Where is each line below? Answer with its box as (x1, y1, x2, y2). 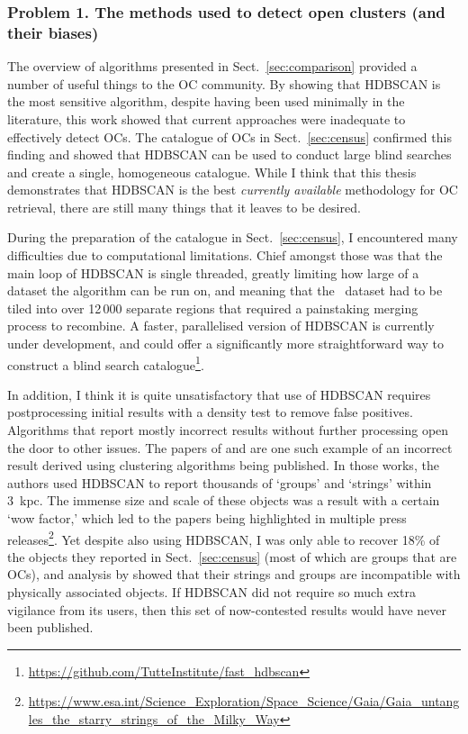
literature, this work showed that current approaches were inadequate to (7, 109, 406, 128)
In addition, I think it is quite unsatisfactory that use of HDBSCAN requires (7, 385, 431, 403)
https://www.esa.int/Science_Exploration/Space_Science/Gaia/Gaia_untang (28, 692, 460, 711)
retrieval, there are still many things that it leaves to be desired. (7, 197, 361, 216)
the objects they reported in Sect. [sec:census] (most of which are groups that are (7, 547, 457, 566)
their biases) (7, 21, 99, 43)
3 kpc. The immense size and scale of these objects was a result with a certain (7, 491, 440, 510)
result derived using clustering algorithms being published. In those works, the (7, 456, 439, 475)
